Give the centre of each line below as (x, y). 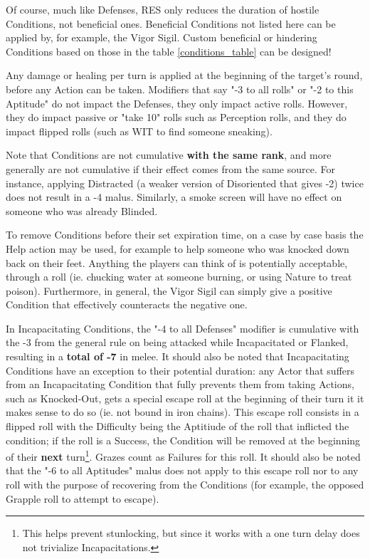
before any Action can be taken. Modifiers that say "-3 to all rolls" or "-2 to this (180, 89)
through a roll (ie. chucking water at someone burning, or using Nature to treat (179, 277)
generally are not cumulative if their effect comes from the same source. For (170, 168)
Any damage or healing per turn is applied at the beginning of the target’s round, (184, 75)
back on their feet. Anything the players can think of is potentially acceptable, (177, 262)
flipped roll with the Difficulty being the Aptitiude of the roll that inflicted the (178, 426)
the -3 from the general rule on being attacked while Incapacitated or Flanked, (177, 342)
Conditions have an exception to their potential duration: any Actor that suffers (180, 370)
